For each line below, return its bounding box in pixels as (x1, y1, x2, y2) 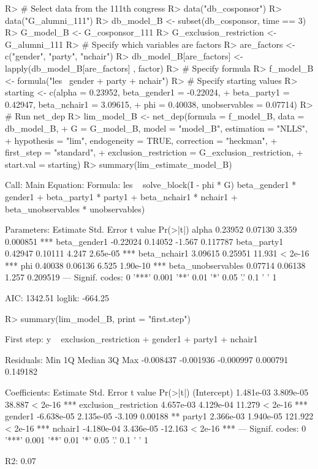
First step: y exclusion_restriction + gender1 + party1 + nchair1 (5, 332, 258, 345)
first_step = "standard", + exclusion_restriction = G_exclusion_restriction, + (5, 146, 303, 159)
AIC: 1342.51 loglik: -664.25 (5, 291, 109, 304)
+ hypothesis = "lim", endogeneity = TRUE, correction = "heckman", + (5, 133, 278, 146)
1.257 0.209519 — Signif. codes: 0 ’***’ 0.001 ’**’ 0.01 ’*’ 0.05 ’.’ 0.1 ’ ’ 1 (5, 271, 277, 283)
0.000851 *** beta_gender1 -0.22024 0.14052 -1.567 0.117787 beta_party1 (5, 234, 284, 247)
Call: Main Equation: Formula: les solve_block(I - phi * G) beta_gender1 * (5, 178, 297, 191)
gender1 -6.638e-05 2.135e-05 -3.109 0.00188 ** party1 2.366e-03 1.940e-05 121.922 (5, 410, 314, 422)
